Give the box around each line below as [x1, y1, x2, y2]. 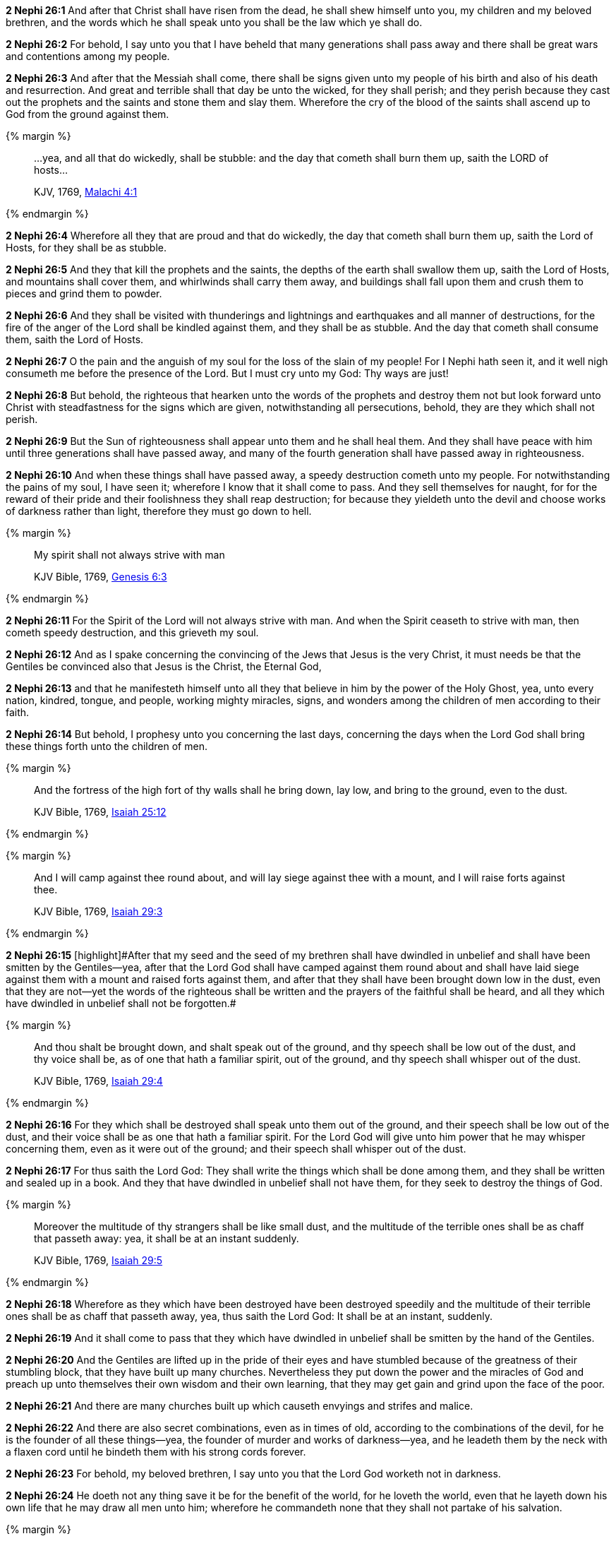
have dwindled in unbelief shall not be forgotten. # [6, 997, 236, 1009]
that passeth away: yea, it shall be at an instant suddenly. [34, 1232, 299, 1244]
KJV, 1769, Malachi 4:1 [34, 186, 138, 198]
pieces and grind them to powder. [6, 287, 162, 299]
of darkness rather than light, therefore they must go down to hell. [6, 505, 312, 517]
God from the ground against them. [6, 108, 169, 120]
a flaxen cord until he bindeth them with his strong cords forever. [6, 1446, 306, 1458]
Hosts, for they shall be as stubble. [6, 242, 167, 254]
